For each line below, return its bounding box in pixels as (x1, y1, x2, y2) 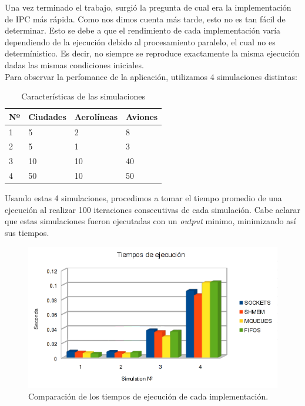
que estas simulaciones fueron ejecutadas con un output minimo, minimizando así (5, 215, 296, 227)
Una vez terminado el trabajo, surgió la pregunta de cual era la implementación (5, 1, 291, 13)
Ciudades (28, 110, 66, 122)
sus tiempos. (5, 227, 49, 238)
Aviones (126, 110, 158, 122)
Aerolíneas (74, 110, 118, 122)
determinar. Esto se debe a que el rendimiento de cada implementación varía (5, 24, 281, 36)
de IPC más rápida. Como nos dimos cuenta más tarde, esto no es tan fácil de (5, 12, 286, 25)
